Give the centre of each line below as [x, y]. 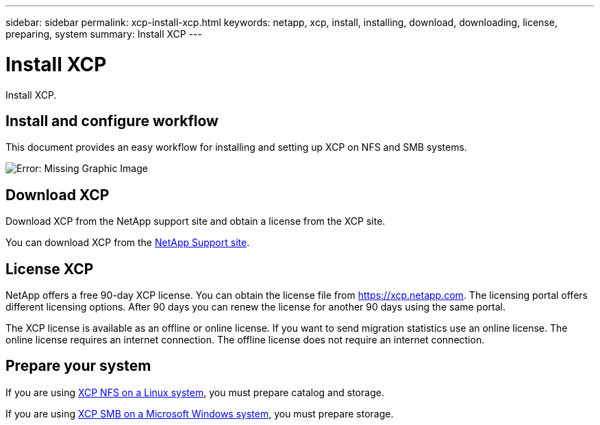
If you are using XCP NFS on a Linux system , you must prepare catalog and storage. [195, 392]
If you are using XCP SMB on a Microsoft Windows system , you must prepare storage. [200, 413]
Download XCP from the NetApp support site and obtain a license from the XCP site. [196, 221]
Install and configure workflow [112, 121]
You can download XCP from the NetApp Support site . [128, 243]
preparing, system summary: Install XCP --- [104, 34]
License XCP [50, 269]
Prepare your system [78, 366]
